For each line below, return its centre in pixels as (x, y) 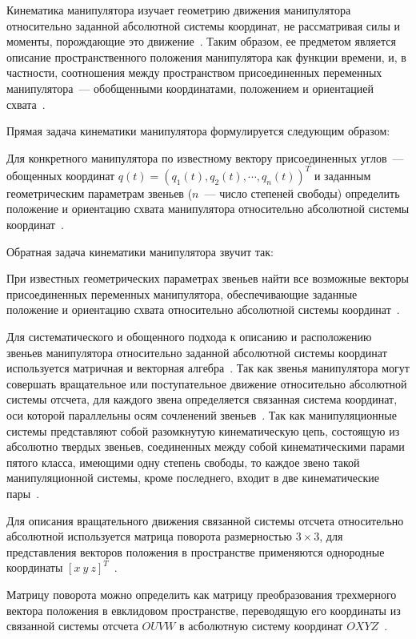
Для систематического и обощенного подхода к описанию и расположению (189, 336)
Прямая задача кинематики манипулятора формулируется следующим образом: (198, 131)
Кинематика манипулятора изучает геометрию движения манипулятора (179, 10)
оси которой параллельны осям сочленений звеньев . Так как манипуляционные (202, 414)
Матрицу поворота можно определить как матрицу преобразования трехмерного (202, 594)
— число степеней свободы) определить (302, 193)
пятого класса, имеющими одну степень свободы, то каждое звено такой (183, 462)
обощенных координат (61, 175)
